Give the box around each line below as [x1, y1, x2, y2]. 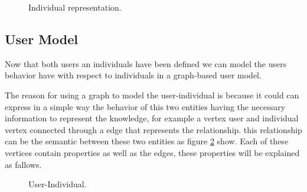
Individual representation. [28, 1, 122, 13]
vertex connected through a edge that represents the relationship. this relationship [5, 123, 302, 135]
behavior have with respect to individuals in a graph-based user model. [5, 69, 262, 81]
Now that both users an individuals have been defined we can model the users [5, 57, 287, 69]
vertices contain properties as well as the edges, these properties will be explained [5, 146, 300, 158]
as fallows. [5, 158, 42, 170]
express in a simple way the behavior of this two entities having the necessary [5, 100, 286, 112]
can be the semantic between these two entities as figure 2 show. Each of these [5, 135, 289, 147]
